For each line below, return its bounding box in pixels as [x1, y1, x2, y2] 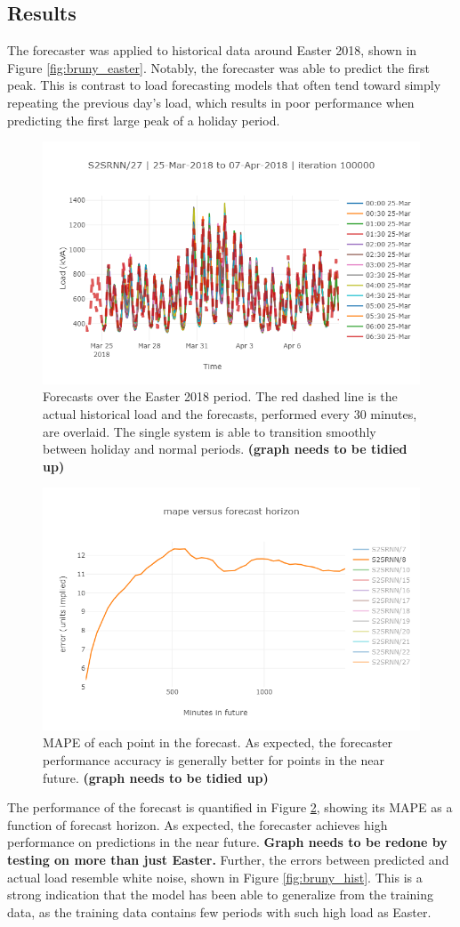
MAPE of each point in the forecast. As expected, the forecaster [43, 733, 393, 752]
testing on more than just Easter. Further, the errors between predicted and [7, 850, 449, 869]
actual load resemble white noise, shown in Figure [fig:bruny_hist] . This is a [7, 867, 423, 886]
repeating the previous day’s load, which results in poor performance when [7, 93, 415, 111]
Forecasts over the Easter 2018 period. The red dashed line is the [43, 387, 398, 406]
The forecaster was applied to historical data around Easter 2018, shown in [7, 41, 417, 60]
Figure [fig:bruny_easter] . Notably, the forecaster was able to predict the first [7, 58, 430, 77]
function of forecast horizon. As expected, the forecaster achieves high [7, 815, 388, 834]
